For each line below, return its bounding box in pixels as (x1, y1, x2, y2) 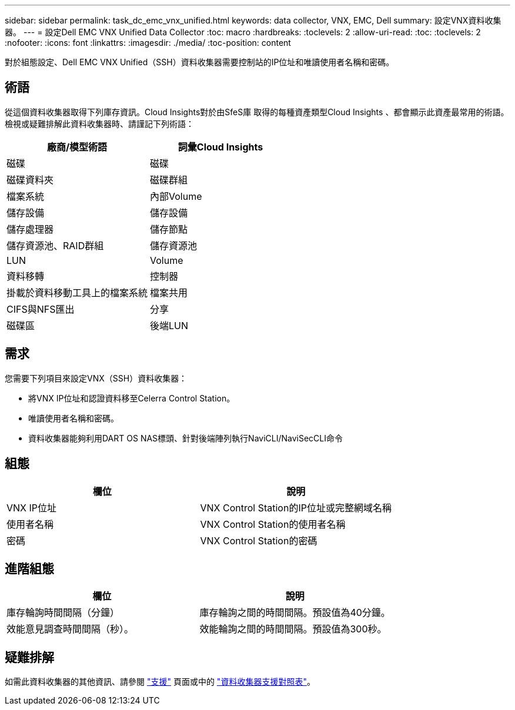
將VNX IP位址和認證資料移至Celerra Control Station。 (28, 393, 235, 403)
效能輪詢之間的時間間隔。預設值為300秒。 (199, 623, 387, 635)
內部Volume (150, 190, 202, 202)
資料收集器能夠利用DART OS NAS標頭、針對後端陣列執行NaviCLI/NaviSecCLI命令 (28, 433, 343, 443)
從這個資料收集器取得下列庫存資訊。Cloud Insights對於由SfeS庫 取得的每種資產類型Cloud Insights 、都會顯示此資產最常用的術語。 (5, 106, 509, 117)
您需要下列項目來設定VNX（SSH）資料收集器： (5, 373, 188, 383)
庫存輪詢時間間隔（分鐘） (6, 607, 120, 619)
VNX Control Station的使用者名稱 (200, 518, 346, 530)
